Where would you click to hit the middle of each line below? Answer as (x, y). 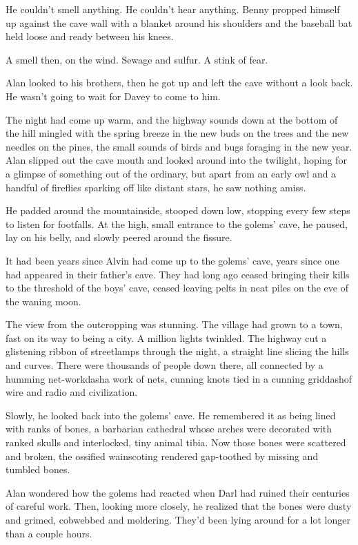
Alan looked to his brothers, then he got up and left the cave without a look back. (179, 83)
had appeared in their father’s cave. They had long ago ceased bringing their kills (178, 274)
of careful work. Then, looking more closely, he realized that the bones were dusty (179, 506)
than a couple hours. (49, 533)
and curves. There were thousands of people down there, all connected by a (165, 365)
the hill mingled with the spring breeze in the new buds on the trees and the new (177, 133)
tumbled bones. (38, 469)
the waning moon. (43, 301)
